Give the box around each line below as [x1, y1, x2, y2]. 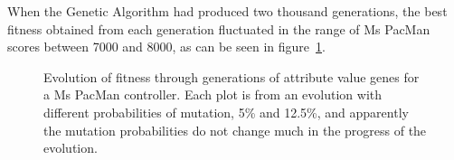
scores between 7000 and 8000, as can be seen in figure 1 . [7, 37, 326, 56]
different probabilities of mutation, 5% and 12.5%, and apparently [43, 102, 409, 121]
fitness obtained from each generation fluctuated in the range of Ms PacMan [7, 19, 430, 38]
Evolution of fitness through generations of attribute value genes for [43, 67, 420, 86]
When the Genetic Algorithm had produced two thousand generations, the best [7, 2, 448, 20]
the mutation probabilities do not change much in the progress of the [43, 120, 427, 139]
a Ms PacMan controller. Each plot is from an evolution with [43, 85, 383, 104]
